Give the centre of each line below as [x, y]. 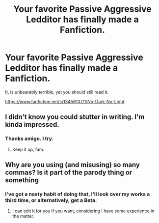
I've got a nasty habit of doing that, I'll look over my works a [78, 194]
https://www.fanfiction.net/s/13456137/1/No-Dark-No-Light [65, 101]
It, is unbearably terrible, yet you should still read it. [57, 92]
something [22, 180]
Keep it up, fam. [28, 149]
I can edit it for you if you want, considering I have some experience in [83, 211]
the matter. [23, 216]
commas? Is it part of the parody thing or [69, 173]
